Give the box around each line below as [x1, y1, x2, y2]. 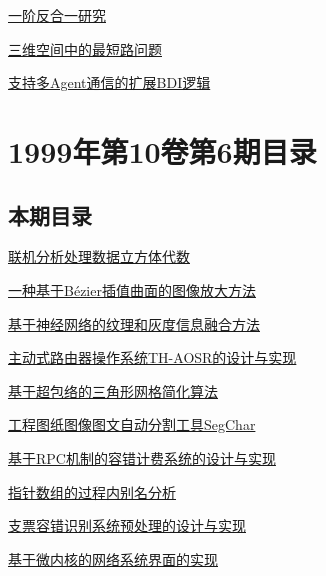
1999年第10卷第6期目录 [8, 130, 317, 171]
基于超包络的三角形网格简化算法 [8, 380, 218, 401]
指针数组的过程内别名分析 [8, 481, 176, 502]
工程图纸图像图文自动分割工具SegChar [8, 414, 256, 435]
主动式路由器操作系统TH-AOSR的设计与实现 [8, 347, 297, 368]
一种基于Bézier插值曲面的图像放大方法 [8, 279, 256, 300]
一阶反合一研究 [8, 5, 106, 25]
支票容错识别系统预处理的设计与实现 [8, 515, 246, 536]
